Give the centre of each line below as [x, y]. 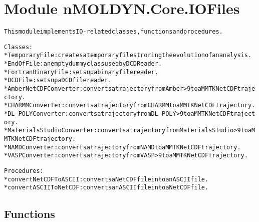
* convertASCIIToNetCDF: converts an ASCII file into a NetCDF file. [106, 188]
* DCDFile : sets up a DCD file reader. [58, 80]
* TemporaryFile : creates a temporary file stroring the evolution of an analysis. [128, 55]
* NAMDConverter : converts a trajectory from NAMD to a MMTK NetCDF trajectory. [122, 147]
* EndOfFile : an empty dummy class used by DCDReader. [83, 64]
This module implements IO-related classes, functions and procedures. [113, 32]
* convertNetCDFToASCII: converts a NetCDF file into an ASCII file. [106, 179]
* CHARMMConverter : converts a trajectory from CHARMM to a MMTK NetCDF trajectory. [130, 105]
